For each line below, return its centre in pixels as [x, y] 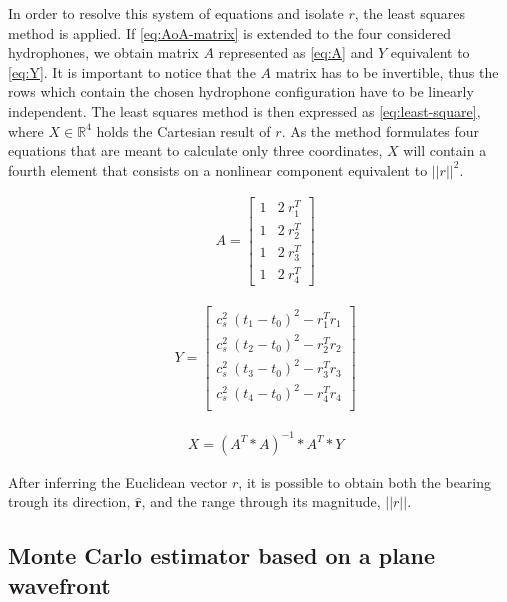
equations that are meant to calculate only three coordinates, [195, 150]
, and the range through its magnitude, [261, 501]
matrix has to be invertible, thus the [387, 71]
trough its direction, [69, 501]
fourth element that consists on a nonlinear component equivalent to [218, 169]
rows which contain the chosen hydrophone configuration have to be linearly [241, 91]
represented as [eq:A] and [296, 52]
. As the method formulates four [380, 130]
